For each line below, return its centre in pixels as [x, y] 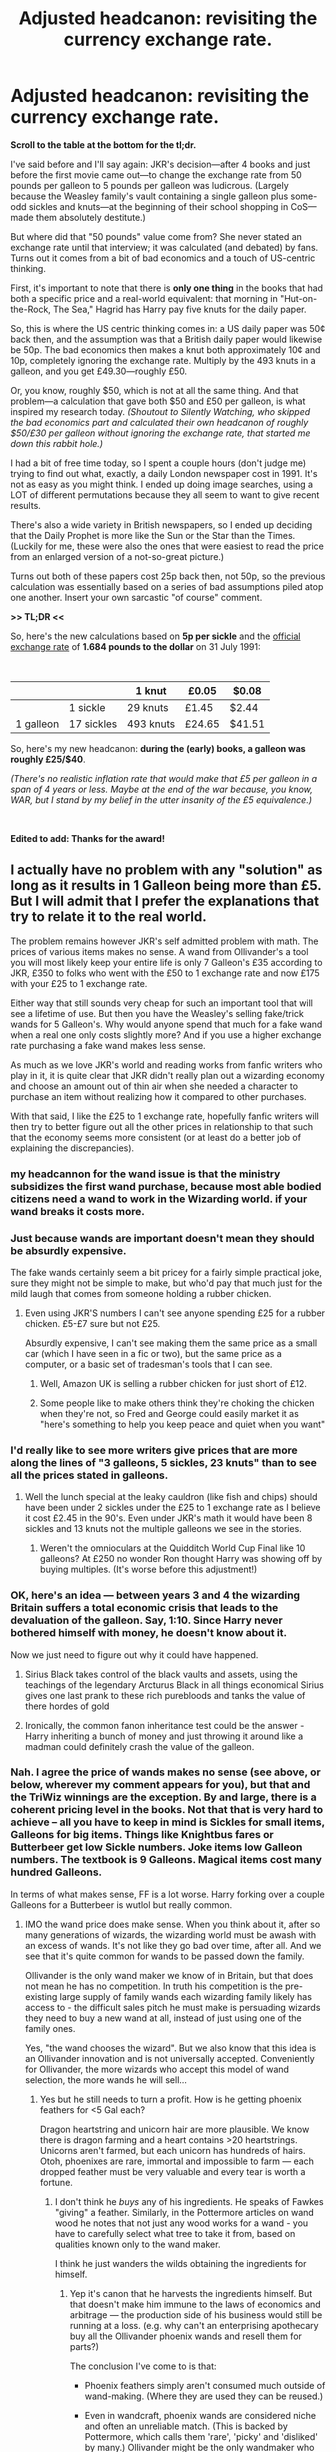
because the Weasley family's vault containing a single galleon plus [149, 196]
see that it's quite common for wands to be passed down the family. [164, 1956]
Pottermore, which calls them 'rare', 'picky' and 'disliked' [201, 2436]
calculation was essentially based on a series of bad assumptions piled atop [167, 586]
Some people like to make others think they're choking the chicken [177, 1403]
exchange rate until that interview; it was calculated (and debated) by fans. [164, 247]
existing [41, 1996]
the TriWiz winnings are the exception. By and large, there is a [163, 1797]
